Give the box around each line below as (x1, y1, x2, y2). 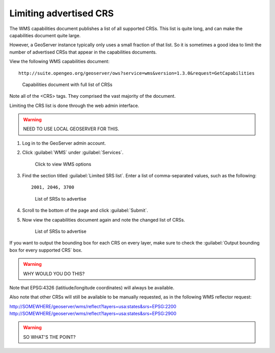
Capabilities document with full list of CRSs (22, 82, 113, 88)
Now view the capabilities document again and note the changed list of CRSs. (22, 216, 185, 223)
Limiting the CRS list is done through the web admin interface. (9, 102, 140, 108)
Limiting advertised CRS (9, 8, 114, 19)
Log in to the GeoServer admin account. (22, 140, 106, 146)
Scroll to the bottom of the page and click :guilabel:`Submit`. (22, 207, 149, 213)
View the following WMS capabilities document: (9, 59, 109, 65)
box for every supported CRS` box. (9, 247, 82, 253)
